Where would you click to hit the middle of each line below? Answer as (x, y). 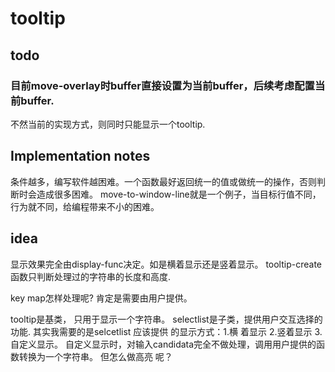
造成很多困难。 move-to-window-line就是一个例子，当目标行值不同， (179, 194)
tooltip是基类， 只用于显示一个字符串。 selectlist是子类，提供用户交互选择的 (166, 319)
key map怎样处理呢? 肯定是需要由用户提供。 (101, 298)
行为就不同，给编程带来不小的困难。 (85, 206)
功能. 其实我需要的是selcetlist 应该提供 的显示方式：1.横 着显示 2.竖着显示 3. (166, 331)
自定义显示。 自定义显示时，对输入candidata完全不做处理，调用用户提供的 (163, 344)
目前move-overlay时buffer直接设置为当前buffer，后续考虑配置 (162, 85)
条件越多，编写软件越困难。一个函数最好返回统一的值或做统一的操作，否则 (163, 181)
